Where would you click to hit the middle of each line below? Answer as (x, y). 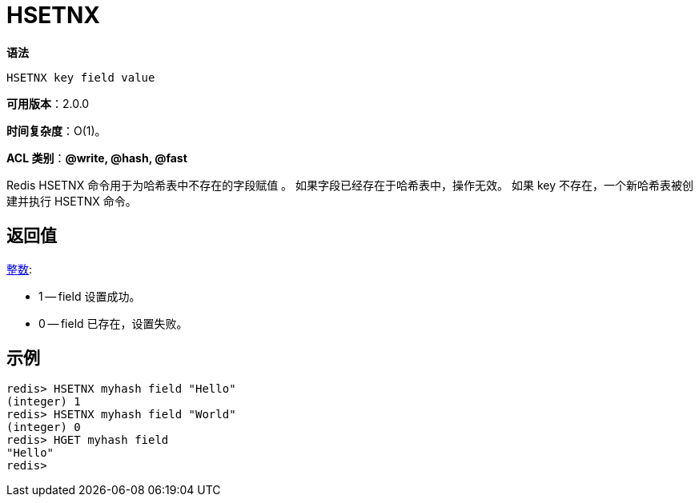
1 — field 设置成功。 (90, 296)
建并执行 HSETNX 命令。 (72, 201)
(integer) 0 (44, 427)
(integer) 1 (44, 402)
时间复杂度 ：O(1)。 (56, 130)
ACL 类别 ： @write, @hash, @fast (97, 158)
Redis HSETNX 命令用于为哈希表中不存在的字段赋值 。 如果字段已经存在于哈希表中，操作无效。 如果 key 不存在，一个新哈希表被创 (350, 185)
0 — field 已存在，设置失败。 (113, 323)
